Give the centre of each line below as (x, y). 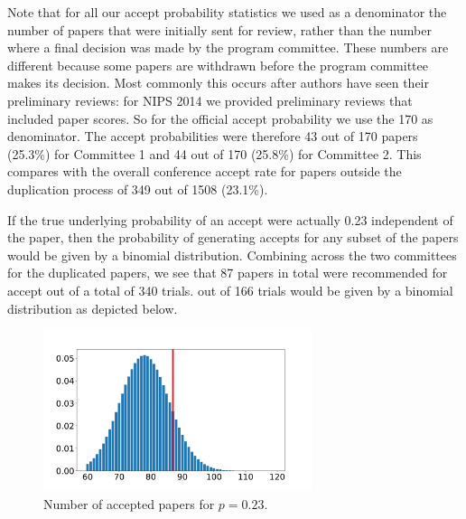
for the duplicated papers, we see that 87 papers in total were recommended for (228, 273)
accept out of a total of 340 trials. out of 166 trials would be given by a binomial (230, 290)
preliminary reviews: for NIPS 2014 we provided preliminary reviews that (210, 100)
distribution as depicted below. (93, 308)
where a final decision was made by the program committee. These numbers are (228, 47)
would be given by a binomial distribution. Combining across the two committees (232, 255)
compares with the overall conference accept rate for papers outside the (205, 171)
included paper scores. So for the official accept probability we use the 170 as (220, 118)
